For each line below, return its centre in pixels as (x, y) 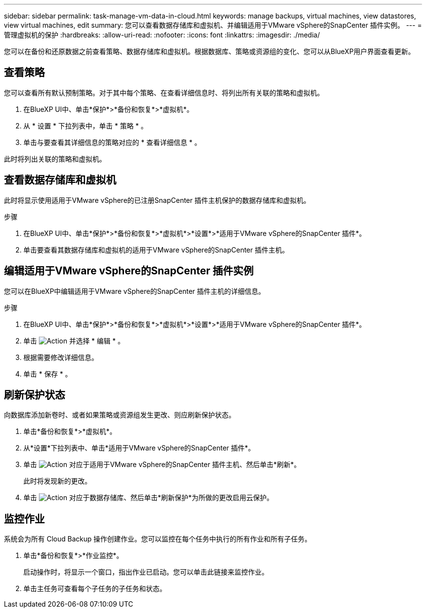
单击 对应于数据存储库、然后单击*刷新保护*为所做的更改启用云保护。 (149, 498)
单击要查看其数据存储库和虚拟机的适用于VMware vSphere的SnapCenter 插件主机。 (156, 250)
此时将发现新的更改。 (57, 481)
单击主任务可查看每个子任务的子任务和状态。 (95, 589)
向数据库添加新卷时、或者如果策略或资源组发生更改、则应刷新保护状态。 (120, 415)
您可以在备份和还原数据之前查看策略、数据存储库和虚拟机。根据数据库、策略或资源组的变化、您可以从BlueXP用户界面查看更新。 (210, 51)
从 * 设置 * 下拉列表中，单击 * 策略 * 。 (86, 126)
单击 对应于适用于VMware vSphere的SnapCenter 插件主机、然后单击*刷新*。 (162, 465)
